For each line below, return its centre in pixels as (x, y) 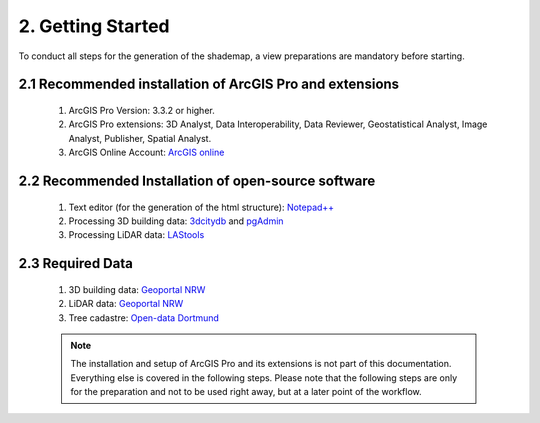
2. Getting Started (94, 26)
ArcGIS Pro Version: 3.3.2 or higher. (141, 110)
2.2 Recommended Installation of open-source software (197, 180)
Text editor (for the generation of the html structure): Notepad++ (201, 207)
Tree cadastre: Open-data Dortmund (144, 317)
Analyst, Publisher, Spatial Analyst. (140, 138)
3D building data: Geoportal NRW (137, 289)
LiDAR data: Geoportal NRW (126, 304)
